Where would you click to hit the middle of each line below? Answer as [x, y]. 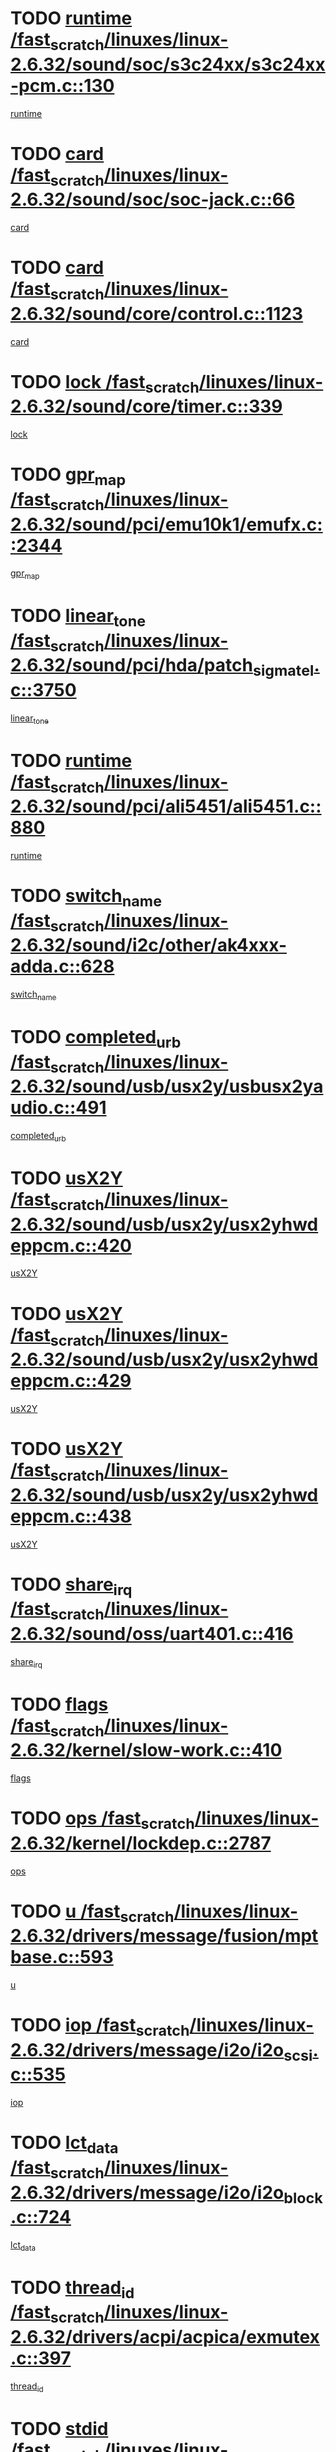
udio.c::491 [58, 1108]
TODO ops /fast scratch [102, 1820]
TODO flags [59, 1704]
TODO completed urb [96, 1039]
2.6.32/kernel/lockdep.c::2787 [141, 1843]
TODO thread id [72, 2289]
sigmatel [283, 671]
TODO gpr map [68, 476]
